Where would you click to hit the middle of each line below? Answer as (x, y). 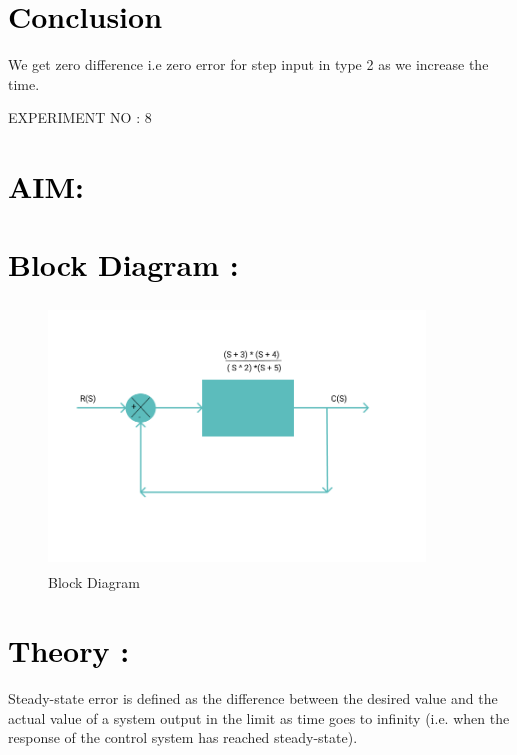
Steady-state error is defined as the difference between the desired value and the (253, 698)
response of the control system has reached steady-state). (183, 737)
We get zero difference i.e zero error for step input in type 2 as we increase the (248, 64)
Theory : (69, 650)
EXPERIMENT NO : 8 (80, 117)
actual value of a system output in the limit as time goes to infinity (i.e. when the (259, 717)
